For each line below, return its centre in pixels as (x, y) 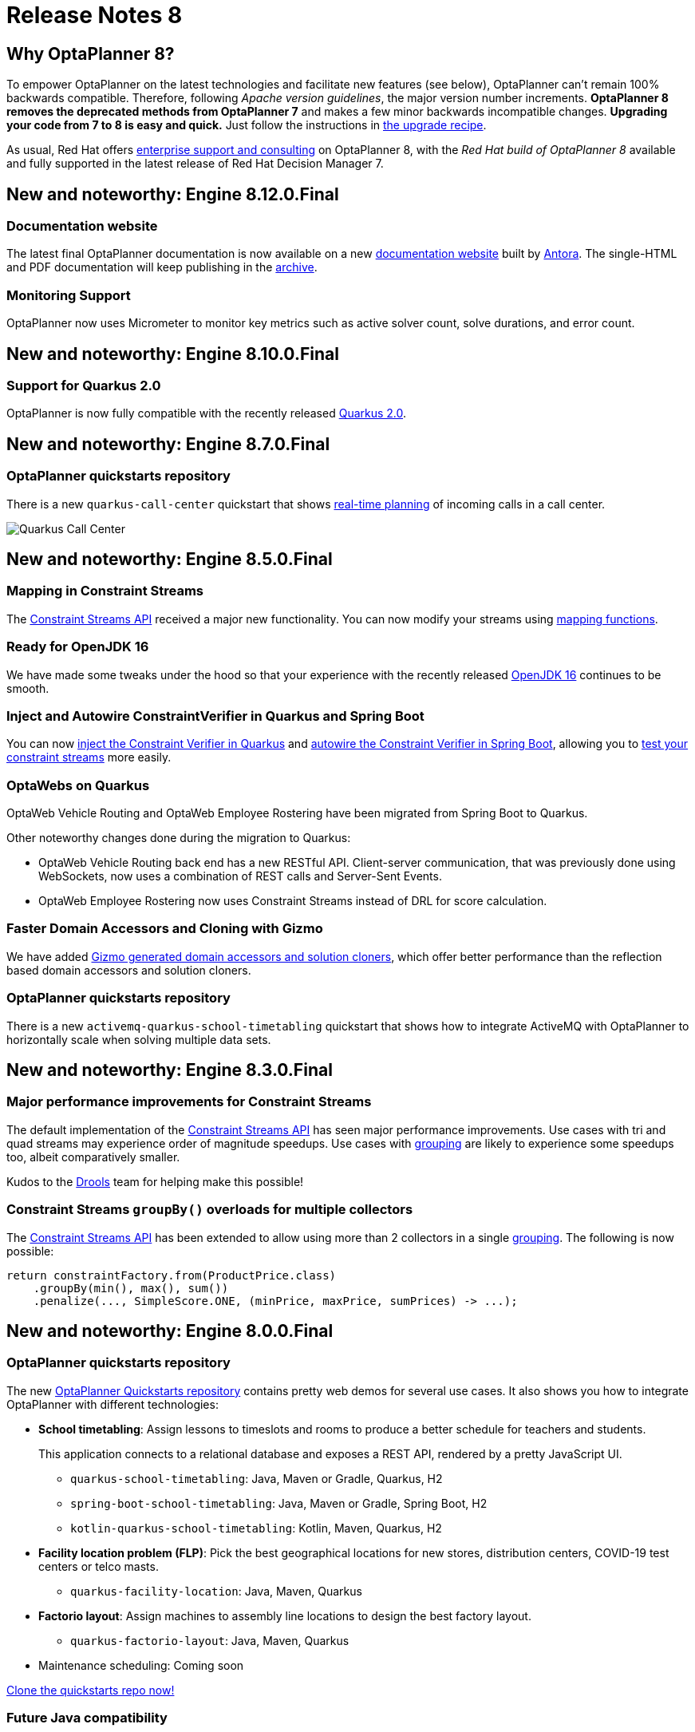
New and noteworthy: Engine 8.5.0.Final (170, 559)
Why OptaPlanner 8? (91, 53)
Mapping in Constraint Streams (105, 591)
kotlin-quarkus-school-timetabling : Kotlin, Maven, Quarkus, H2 (256, 1528)
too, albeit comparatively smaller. (93, 1157)
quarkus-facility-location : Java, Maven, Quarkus (216, 1591)
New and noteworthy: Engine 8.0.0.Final (170, 1331)
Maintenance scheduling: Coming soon (141, 1665)
